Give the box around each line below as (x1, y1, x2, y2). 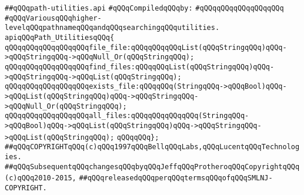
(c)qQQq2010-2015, (5, 174, 76, 183)
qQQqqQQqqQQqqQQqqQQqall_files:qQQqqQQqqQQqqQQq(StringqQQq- (5, 112, 249, 120)
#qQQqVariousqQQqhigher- (5, 14, 102, 22)
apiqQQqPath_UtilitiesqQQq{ (5, 33, 115, 42)
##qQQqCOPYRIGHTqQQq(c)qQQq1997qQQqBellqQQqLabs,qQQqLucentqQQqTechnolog (5, 143, 300, 152)
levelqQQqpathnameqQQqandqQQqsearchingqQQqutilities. (5, 23, 220, 32)
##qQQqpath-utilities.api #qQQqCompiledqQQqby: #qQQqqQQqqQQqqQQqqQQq (5, 4, 284, 12)
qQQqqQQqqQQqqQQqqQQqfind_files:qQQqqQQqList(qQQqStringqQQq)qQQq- (5, 62, 275, 71)
